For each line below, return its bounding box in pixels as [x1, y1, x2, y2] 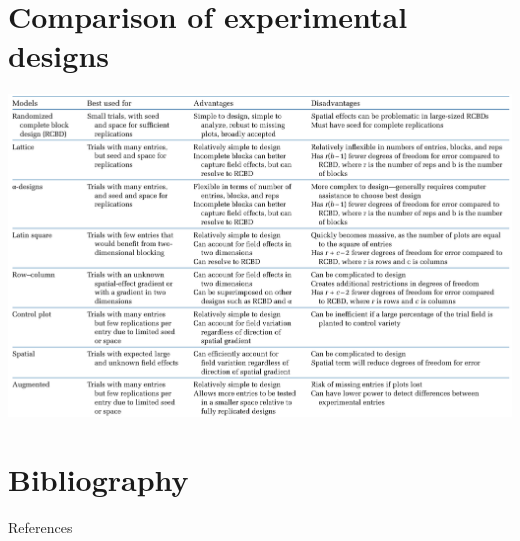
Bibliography [8, 459, 189, 500]
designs [8, 35, 109, 76]
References [8, 517, 73, 538]
